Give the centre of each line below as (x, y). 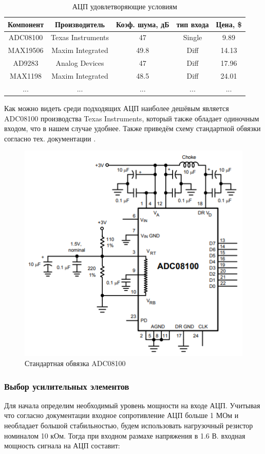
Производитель (80, 24)
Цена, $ (229, 24)
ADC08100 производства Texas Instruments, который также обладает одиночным (132, 118)
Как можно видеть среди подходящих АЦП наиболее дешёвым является (117, 108)
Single (193, 37)
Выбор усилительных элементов (67, 386)
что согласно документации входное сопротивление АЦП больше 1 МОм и (121, 415)
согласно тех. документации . (50, 138)
